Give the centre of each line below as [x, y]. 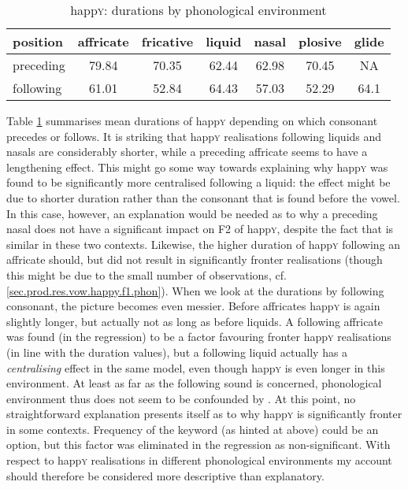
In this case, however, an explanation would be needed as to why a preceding [192, 213]
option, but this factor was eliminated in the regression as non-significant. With [198, 445]
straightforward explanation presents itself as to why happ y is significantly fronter [204, 414]
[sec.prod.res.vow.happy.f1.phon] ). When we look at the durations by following [195, 290]
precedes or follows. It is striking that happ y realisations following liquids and [194, 136]
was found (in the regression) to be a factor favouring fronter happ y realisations [199, 337]
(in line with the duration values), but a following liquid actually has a [177, 352]
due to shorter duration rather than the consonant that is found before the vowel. [203, 197]
